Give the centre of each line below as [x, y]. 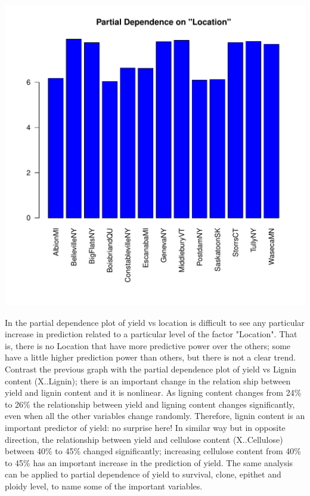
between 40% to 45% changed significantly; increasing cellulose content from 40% [153, 451]
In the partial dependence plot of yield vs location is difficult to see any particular [155, 322]
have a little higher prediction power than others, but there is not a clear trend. [151, 357]
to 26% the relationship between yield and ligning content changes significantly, [150, 404]
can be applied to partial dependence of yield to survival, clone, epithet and [143, 474]
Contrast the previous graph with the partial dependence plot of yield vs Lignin [151, 369]
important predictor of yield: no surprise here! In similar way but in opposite [145, 427]
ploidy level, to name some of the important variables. [104, 486]
